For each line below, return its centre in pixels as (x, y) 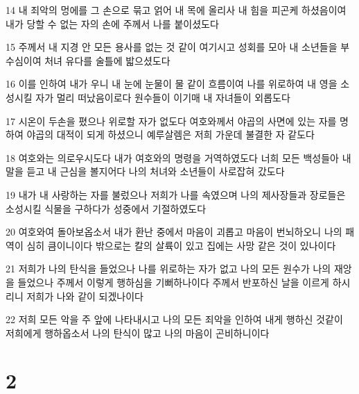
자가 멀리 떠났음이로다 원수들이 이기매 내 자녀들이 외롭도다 (163, 97)
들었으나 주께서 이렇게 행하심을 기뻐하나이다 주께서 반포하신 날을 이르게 (173, 282)
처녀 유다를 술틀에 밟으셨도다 (107, 60)
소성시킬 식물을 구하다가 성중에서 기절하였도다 (106, 208)
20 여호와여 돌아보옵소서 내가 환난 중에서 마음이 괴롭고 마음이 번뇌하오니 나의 (174, 232)
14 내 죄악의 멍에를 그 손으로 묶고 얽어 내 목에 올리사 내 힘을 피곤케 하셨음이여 (176, 10)
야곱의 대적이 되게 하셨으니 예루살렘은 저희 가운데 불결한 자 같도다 (170, 134)
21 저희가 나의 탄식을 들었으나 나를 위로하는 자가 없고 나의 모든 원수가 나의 (168, 269)
